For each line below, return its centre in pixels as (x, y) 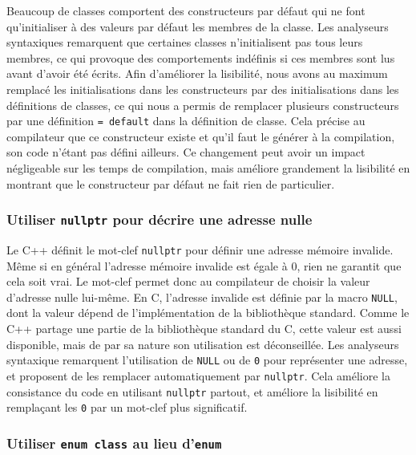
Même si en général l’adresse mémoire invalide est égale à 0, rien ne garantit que (204, 265)
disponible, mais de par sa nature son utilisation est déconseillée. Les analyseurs (203, 344)
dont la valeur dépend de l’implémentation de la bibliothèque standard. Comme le (208, 313)
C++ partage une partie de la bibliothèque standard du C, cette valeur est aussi (204, 329)
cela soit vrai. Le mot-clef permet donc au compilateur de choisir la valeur (188, 281)
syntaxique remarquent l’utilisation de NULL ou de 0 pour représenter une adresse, (207, 360)
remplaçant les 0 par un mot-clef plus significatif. (127, 407)
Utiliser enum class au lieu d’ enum (114, 443)
